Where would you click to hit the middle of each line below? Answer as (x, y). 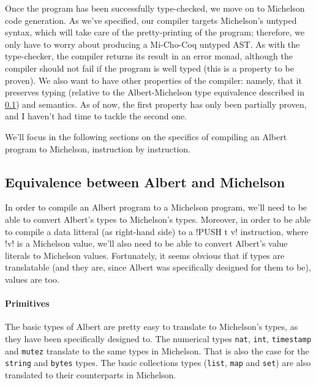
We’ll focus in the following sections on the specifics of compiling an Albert (146, 136)
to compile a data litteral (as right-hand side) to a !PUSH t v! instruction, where (157, 231)
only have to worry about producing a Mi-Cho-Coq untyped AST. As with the (152, 44)
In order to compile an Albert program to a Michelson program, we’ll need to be (156, 207)
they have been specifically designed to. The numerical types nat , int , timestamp (158, 338)
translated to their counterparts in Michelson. (91, 374)
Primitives (27, 303)
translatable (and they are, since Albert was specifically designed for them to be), (158, 267)
